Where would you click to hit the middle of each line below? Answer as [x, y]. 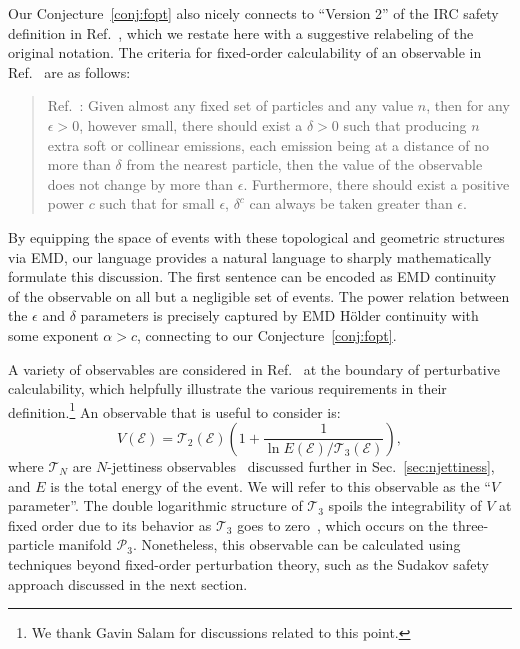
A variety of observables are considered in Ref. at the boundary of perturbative [254, 368]
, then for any [468, 105]
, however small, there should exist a [191, 124]
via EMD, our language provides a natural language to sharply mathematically [250, 256]
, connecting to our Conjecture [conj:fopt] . [267, 334]
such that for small [157, 203]
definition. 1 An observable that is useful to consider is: [174, 410]
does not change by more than [140, 183]
